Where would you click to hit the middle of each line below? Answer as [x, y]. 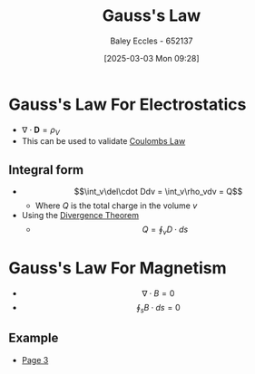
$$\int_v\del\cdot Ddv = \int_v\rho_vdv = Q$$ [158, 192]
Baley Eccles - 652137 [152, 41]
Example [34, 338]
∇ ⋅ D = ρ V [40, 130]
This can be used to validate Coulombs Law [103, 141]
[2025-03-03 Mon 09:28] [152, 58]
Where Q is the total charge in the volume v [116, 206]
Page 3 [35, 360]
